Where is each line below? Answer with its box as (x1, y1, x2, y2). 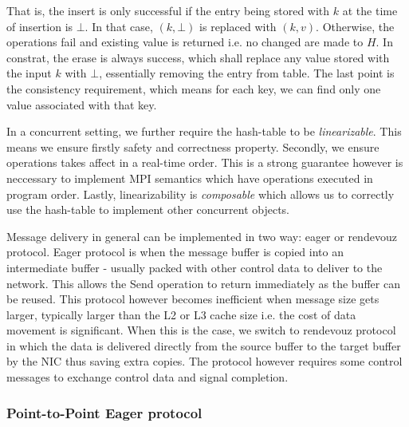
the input (6, 65, 52, 81)
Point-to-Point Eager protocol (6, 402, 203, 422)
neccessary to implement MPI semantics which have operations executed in (6, 169, 373, 186)
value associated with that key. (6, 96, 157, 113)
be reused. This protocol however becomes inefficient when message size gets (6, 291, 380, 307)
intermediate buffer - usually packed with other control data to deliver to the (6, 259, 383, 275)
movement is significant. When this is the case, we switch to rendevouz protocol (6, 322, 396, 338)
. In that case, (85, 18, 153, 34)
